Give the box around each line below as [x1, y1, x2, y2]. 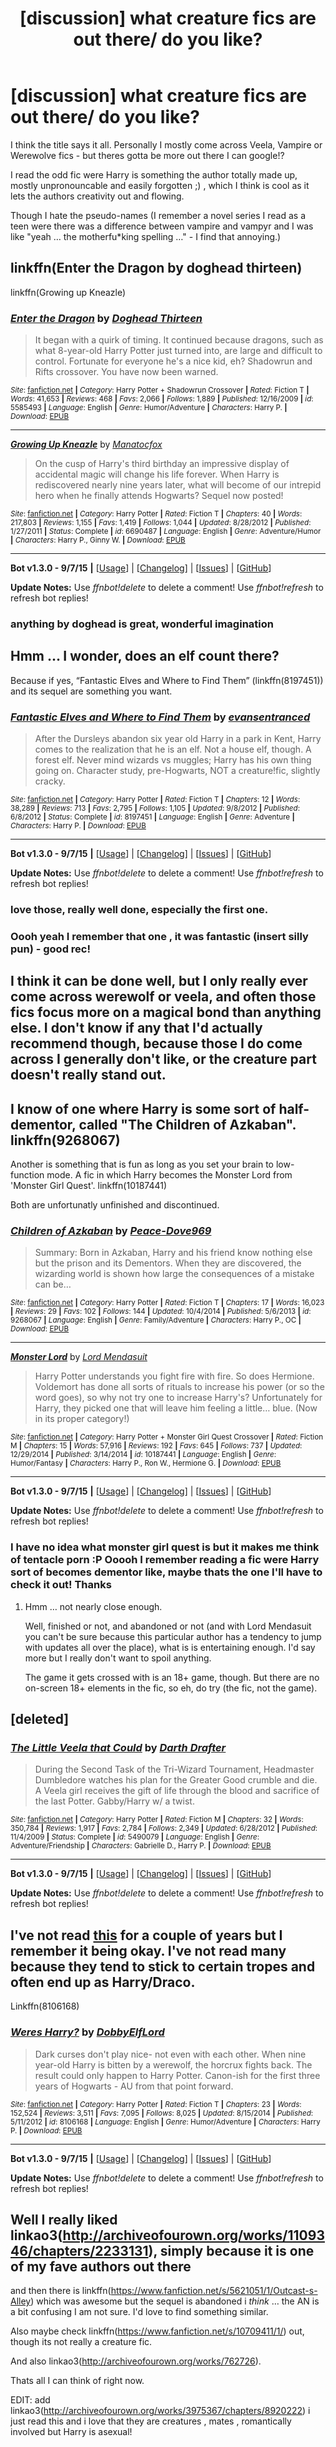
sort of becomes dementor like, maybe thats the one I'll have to [10, 1565, 323, 1579]
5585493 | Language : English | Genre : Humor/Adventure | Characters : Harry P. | [10, 403, 288, 413]
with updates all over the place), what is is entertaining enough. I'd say [24, 1641, 316, 1653]
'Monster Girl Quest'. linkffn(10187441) [10, 1180, 168, 1192]
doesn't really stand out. [10, 1067, 167, 1084]
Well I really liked [10, 2211, 118, 2228]
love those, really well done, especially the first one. [10, 903, 269, 916]
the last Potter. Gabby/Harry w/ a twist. [34, 1795, 195, 1807]
